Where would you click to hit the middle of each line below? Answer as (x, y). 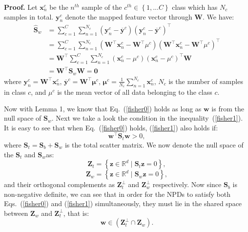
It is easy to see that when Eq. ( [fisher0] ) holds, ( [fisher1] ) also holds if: (111, 127)
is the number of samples (206, 81)
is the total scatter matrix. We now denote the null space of (154, 144)
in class (15, 92)
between (16, 213)
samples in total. (29, 16)
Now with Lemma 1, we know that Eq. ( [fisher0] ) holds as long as (103, 108)
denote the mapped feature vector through (129, 16)
